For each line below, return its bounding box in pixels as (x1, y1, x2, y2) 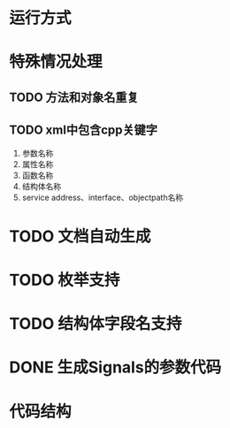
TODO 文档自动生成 (9, 226, 151, 246)
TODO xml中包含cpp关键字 (9, 123, 157, 138)
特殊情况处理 (9, 52, 103, 72)
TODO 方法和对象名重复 (9, 89, 139, 104)
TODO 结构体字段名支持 (9, 314, 182, 334)
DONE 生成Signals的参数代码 (9, 357, 222, 378)
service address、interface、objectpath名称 (21, 192, 184, 203)
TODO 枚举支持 (9, 270, 120, 290)
